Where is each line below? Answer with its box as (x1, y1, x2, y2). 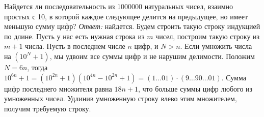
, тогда (27, 62, 48, 72)
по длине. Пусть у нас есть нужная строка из (4, 31, 145, 41)
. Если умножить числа (180, 41, 252, 51)
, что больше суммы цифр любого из (138, 83, 253, 94)
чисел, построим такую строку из (155, 31, 260, 41)
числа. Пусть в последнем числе (25, 41, 125, 51)
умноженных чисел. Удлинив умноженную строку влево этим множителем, (4, 93, 237, 104)
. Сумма (221, 72, 246, 82)
